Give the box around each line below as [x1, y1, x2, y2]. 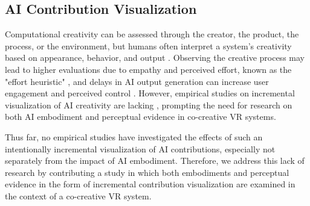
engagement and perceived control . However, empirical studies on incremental [5, 87, 295, 99]
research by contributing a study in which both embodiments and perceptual [5, 166, 289, 178]
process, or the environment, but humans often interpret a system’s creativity [5, 39, 292, 52]
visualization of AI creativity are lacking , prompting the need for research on [5, 98, 292, 111]
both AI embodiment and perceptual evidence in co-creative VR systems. [5, 110, 276, 123]
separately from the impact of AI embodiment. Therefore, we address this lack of [5, 154, 305, 167]
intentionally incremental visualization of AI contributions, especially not [5, 142, 276, 155]
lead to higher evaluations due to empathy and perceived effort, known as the [5, 63, 292, 75]
